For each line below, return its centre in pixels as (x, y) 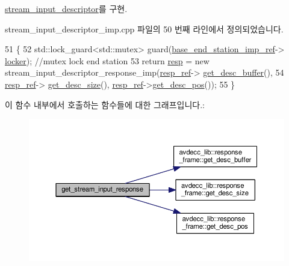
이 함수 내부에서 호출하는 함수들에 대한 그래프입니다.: (105, 104)
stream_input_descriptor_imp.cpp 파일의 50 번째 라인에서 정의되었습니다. (144, 29)
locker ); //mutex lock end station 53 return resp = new (107, 60)
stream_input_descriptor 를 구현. (66, 8)
